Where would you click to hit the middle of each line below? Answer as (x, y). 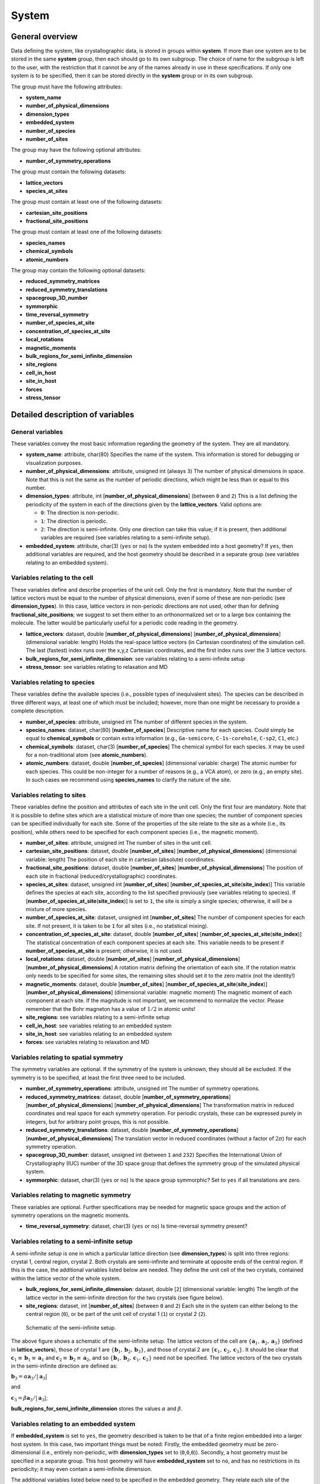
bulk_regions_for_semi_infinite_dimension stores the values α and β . (97, 1409)
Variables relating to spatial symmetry (67, 1058)
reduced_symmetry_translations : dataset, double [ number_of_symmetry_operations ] (132, 1130)
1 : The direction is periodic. (74, 521)
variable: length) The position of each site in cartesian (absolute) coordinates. (121, 859)
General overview (44, 37)
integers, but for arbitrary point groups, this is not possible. (98, 1121)
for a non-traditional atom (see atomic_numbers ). (87, 755)
